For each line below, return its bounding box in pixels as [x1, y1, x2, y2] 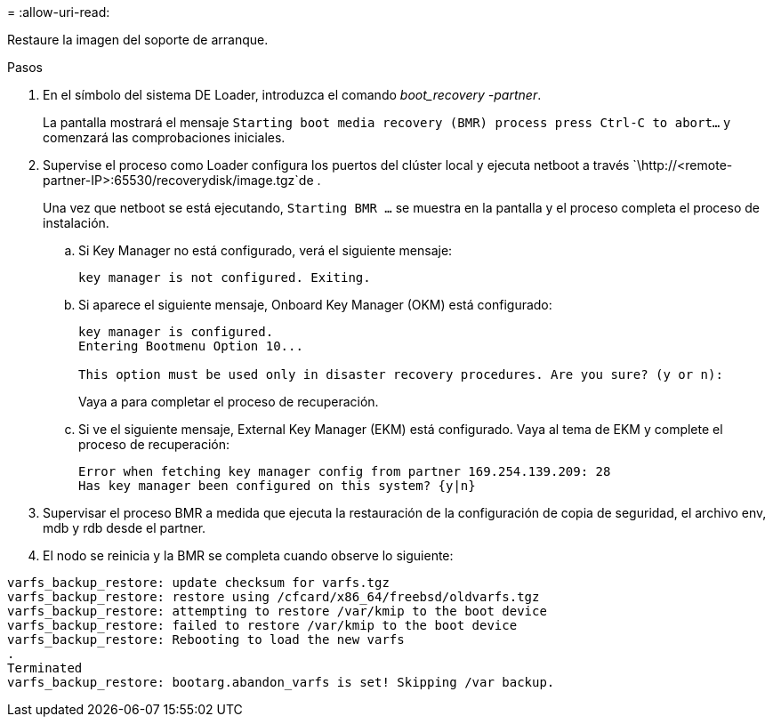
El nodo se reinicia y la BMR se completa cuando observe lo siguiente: [43, 548, 454, 563]
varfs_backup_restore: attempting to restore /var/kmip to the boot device [7, 604, 547, 618]
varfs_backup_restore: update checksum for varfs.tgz [7, 575, 390, 590]
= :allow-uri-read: [7, 4, 110, 20]
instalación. [43, 215, 109, 230]
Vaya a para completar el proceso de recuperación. [78, 394, 379, 409]
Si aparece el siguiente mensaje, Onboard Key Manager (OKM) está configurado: [78, 297, 552, 312]
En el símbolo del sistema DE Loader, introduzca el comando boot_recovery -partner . [43, 87, 542, 102]
